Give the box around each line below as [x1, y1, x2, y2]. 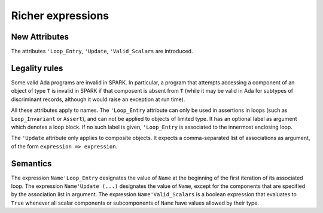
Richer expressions [11, 9, 109, 22]
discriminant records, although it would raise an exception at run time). [11, 96, 185, 103]
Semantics [11, 159, 52, 169]
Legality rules [11, 63, 63, 73]
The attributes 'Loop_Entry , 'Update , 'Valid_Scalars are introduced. [11, 48, 193, 55]
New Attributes [11, 32, 69, 42]
